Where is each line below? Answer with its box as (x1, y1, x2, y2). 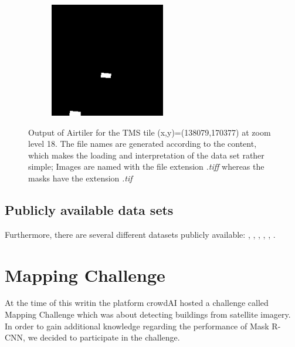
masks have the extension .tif (28, 171, 133, 184)
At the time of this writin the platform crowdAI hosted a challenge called (5, 297, 269, 309)
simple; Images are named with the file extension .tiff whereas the (28, 160, 265, 173)
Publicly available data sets (5, 200, 174, 218)
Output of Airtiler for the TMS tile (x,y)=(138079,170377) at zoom (28, 126, 271, 138)
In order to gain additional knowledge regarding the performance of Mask (5, 319, 269, 332)
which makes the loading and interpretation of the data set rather (28, 149, 265, 161)
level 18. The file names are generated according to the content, (28, 137, 257, 150)
